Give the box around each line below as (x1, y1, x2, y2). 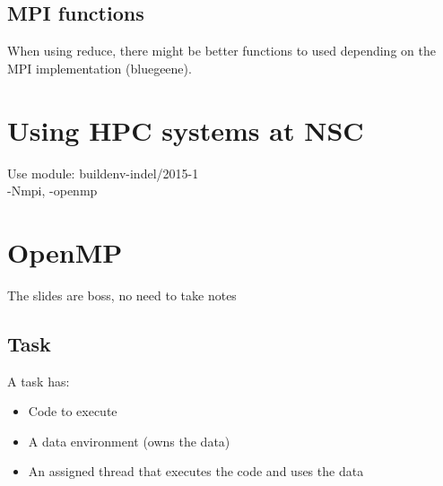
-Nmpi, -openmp (7, 181, 98, 200)
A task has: (7, 371, 70, 390)
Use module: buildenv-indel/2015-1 (7, 163, 199, 182)
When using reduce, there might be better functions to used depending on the (7, 41, 436, 60)
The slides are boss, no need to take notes (7, 285, 237, 304)
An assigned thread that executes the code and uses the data (28, 462, 364, 481)
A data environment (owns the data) (28, 431, 230, 450)
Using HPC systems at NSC (7, 111, 364, 148)
